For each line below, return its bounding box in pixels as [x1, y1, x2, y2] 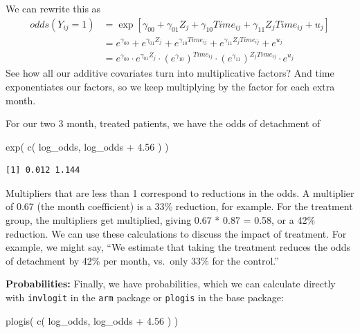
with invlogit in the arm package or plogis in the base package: [6, 290, 284, 305]
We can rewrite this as [6, 1, 101, 15]
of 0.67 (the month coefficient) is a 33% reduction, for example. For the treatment [6, 199, 353, 213]
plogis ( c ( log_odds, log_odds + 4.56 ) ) [6, 313, 179, 327]
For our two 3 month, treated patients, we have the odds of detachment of [6, 116, 321, 131]
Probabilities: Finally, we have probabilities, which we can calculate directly [6, 276, 336, 291]
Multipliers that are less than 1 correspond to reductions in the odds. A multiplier [6, 185, 354, 200]
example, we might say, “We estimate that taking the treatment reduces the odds [6, 240, 351, 254]
